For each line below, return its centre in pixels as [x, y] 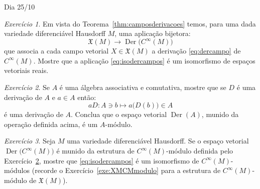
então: [87, 97]
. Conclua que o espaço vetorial [119, 114]
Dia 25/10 [20, 6]
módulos [17, 170]
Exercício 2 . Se [27, 87]
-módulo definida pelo [200, 151]
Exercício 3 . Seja [30, 141]
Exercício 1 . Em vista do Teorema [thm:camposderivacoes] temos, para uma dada [130, 23]
